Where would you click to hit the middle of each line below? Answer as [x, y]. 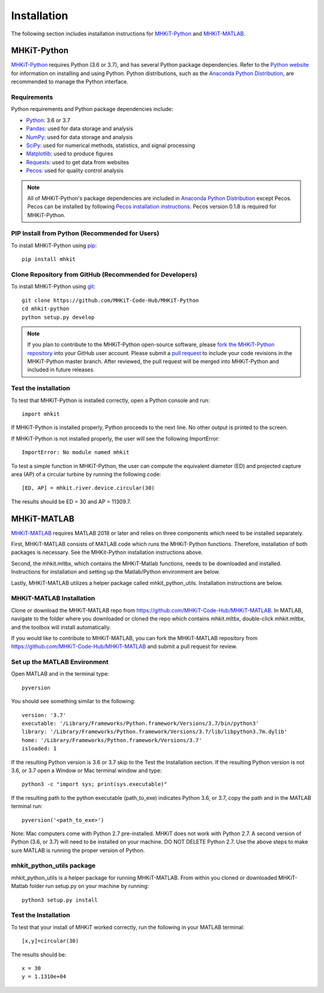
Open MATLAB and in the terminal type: [60, 674]
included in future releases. [61, 370]
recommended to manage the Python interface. [70, 82]
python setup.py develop [58, 317]
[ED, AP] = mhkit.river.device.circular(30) [88, 488]
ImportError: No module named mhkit [76, 452]
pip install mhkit [49, 259]
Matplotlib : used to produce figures [70, 154]
